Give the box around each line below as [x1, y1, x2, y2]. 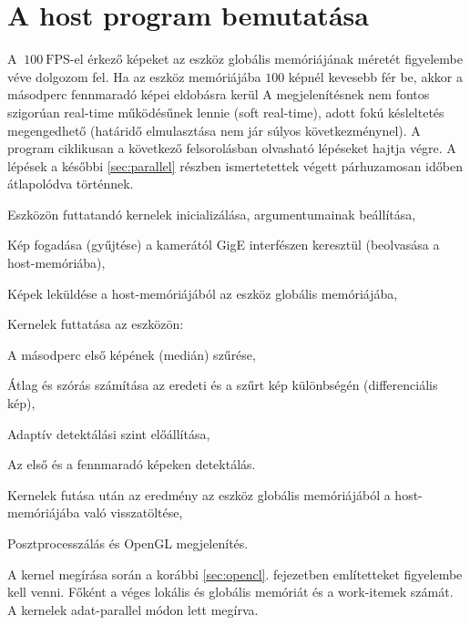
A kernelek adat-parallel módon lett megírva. [7, 599, 259, 619]
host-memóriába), [7, 253, 106, 272]
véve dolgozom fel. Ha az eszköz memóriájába [7, 67, 261, 86]
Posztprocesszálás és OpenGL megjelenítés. [7, 534, 249, 552]
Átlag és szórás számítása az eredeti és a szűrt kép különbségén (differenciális [7, 375, 438, 394]
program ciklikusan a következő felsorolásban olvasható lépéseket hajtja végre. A [7, 138, 456, 158]
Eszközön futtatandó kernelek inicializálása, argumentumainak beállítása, [7, 204, 416, 223]
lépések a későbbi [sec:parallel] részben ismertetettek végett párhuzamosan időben [7, 156, 463, 175]
